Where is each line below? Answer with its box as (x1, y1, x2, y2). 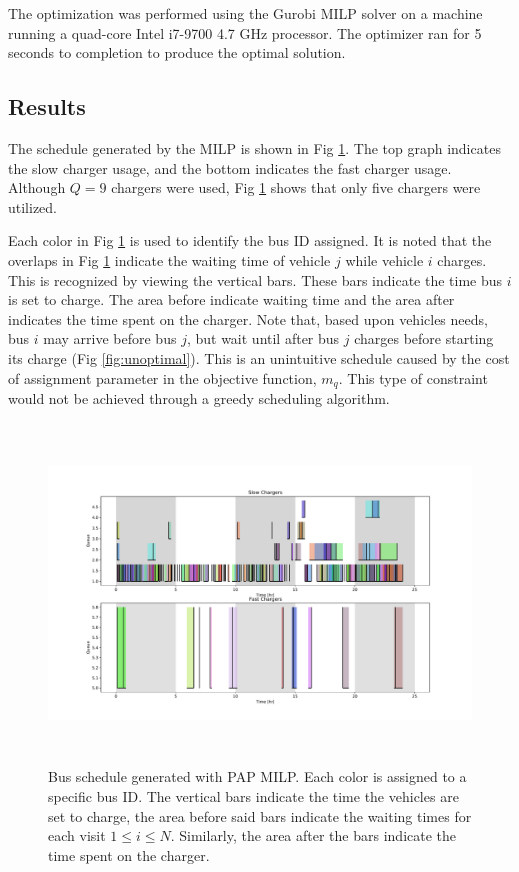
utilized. (8, 196, 58, 217)
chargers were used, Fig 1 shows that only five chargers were (111, 177, 481, 198)
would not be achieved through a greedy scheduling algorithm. (8, 387, 390, 408)
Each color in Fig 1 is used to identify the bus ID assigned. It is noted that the (8, 230, 492, 251)
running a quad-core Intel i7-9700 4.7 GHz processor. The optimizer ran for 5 (8, 22, 482, 43)
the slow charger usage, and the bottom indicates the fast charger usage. (8, 157, 452, 178)
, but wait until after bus (186, 328, 340, 349)
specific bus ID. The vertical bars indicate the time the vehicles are (48, 785, 459, 806)
